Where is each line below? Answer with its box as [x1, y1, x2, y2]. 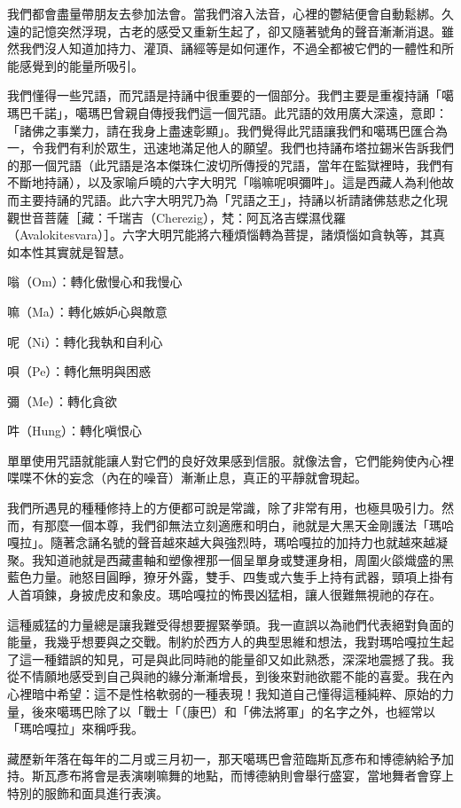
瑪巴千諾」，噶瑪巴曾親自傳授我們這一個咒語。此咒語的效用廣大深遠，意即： [7, 103, 448, 122]
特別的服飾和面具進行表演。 [7, 783, 168, 802]
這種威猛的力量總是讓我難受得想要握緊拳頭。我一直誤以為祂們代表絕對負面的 [7, 615, 454, 633]
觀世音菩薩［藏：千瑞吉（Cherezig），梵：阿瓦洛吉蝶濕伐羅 [7, 208, 346, 226]
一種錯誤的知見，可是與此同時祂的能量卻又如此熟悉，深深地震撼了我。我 [31, 649, 454, 668]
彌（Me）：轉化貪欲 [7, 391, 118, 410]
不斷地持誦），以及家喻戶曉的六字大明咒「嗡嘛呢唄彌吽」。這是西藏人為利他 [7, 173, 441, 192]
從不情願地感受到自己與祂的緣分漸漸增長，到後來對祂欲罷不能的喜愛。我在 [7, 667, 441, 686]
